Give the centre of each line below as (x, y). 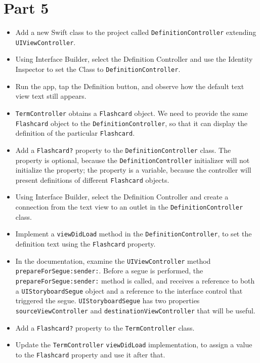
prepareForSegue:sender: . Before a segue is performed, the (109, 271)
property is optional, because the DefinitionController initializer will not (133, 160)
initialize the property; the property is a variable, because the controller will (133, 170)
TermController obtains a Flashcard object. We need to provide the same (132, 113)
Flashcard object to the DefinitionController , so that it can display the (132, 123)
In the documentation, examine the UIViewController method (113, 260)
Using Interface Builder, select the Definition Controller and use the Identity (134, 59)
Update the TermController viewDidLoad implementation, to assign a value (134, 345)
